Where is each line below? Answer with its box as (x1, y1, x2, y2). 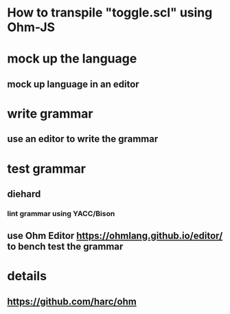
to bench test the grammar (7, 241, 124, 253)
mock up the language (7, 51, 137, 67)
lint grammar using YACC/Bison (7, 209, 115, 218)
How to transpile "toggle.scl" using (7, 5, 213, 21)
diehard (7, 188, 41, 200)
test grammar (7, 160, 86, 176)
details (7, 269, 47, 284)
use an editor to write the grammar (7, 133, 159, 145)
